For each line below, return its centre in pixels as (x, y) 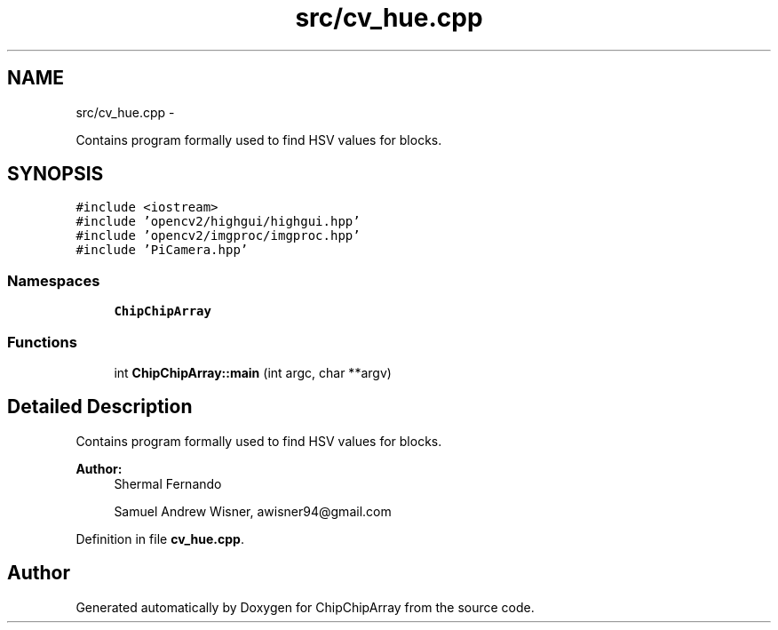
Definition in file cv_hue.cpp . (160, 538)
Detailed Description (100, 407)
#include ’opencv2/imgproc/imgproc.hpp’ (218, 236)
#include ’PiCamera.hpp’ (162, 250)
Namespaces (54, 280)
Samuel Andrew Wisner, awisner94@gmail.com (253, 511)
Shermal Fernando (168, 483)
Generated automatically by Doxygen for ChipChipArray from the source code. (305, 607)
